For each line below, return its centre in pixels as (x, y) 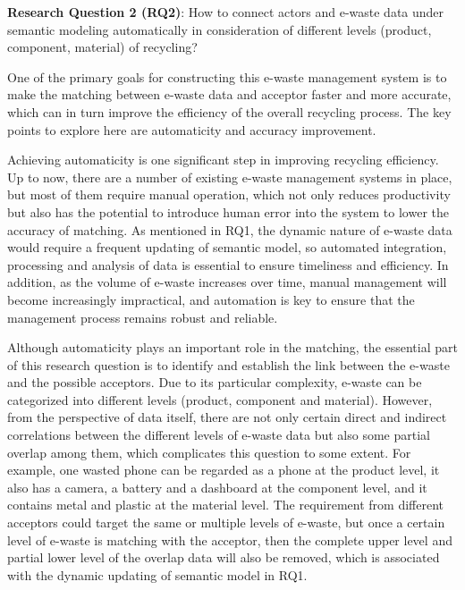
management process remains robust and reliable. (143, 317)
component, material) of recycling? (102, 47)
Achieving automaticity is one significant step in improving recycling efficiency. (223, 160)
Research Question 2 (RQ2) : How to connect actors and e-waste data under (226, 12)
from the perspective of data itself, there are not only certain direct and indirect (227, 417)
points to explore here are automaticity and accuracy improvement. (192, 129)
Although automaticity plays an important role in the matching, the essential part (232, 347)
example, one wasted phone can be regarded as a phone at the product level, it (224, 470)
